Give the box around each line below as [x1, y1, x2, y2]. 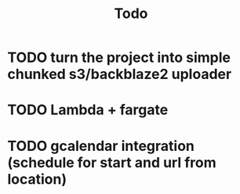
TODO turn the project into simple [7, 48, 231, 66]
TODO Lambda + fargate [7, 101, 169, 119]
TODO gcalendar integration [7, 137, 195, 155]
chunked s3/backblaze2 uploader [7, 66, 232, 83]
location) [7, 170, 67, 188]
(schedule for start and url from [7, 153, 216, 171]
